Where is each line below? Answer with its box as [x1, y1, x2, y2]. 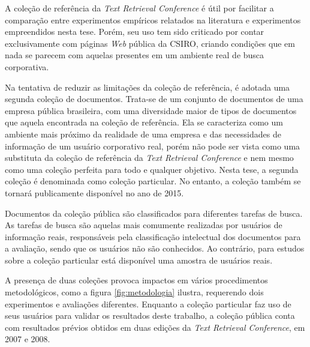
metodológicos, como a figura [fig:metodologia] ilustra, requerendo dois [5, 286, 264, 298]
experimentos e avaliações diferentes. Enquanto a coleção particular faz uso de [5, 297, 291, 310]
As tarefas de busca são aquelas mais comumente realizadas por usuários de [5, 219, 282, 231]
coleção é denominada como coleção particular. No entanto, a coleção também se [5, 175, 301, 187]
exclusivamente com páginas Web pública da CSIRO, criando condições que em [5, 37, 295, 49]
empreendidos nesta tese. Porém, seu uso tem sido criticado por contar [5, 25, 264, 38]
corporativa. [5, 60, 49, 73]
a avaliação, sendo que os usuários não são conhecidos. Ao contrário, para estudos [5, 242, 305, 255]
